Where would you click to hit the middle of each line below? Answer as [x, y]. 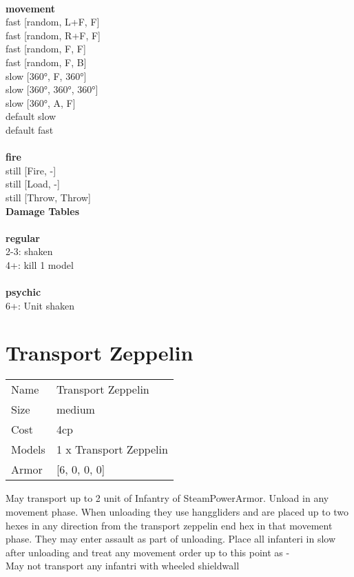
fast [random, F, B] [46, 62]
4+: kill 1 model [40, 264]
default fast [30, 129]
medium [75, 409]
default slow [31, 116]
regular [23, 237]
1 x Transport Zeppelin [112, 449]
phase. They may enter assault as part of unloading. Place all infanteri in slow [171, 539]
